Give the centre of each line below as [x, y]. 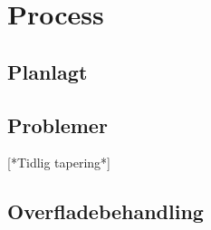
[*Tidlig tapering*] [59, 163]
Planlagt [48, 71]
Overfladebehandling [105, 211]
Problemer [58, 125]
